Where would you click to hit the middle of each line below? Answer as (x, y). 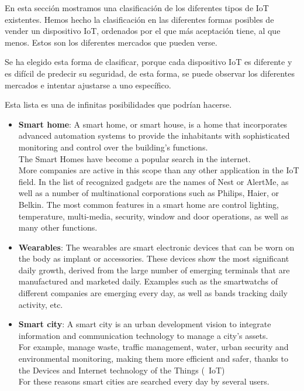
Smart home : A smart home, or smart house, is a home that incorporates (153, 124)
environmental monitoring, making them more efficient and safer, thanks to (153, 359)
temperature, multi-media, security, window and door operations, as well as (153, 216)
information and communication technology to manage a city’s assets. (143, 335)
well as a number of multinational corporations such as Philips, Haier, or (149, 193)
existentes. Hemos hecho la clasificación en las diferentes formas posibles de (139, 19)
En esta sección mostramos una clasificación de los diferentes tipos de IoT (137, 8)
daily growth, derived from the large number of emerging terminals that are (154, 270)
